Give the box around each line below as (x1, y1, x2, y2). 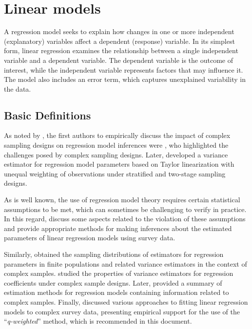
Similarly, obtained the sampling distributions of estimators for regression (4, 249, 224, 259)
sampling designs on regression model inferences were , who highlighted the (4, 140, 229, 150)
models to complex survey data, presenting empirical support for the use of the (4, 306, 240, 316)
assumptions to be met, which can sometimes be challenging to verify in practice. (4, 204, 247, 214)
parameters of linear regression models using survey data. (4, 232, 175, 243)
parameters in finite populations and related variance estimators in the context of (4, 258, 247, 269)
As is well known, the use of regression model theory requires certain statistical (4, 194, 240, 205)
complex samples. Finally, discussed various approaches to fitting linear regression (4, 296, 248, 307)
